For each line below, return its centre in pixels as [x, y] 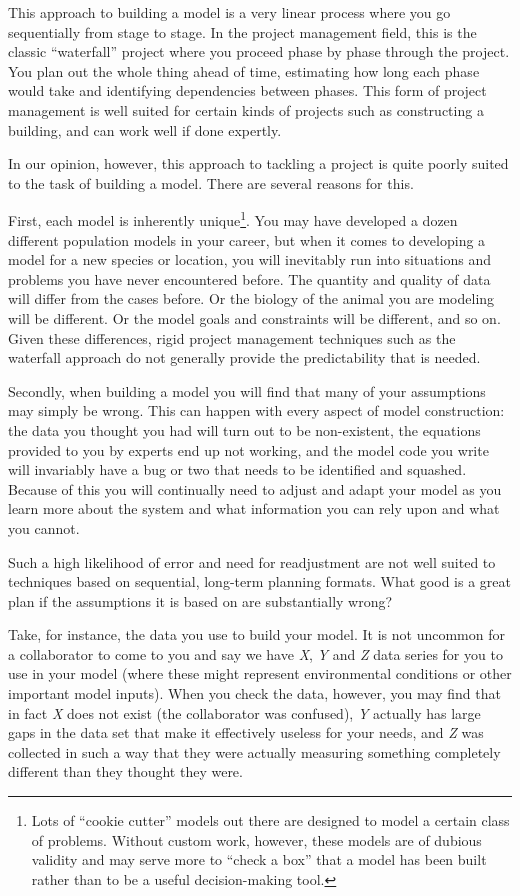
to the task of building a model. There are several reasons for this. [211, 182]
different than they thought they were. [125, 771]
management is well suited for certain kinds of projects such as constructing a [246, 109]
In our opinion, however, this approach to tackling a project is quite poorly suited [258, 163]
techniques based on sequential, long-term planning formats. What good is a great [259, 581]
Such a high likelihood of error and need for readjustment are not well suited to [252, 561]
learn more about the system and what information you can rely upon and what [254, 508]
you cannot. [44, 527]
